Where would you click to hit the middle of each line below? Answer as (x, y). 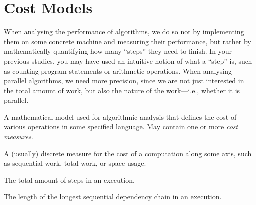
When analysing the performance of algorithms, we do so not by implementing (124, 32)
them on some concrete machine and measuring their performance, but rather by (128, 41)
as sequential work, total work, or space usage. (75, 163)
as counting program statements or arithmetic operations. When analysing (118, 71)
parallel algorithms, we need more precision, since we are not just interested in (124, 81)
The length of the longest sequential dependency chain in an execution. (113, 197)
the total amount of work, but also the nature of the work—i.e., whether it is (122, 90)
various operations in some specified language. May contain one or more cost (121, 127)
